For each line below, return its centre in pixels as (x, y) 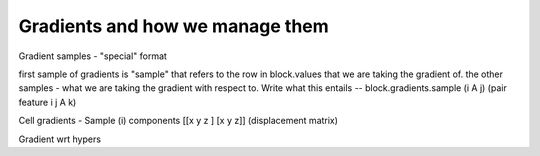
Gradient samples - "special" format (92, 56)
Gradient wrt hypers (60, 139)
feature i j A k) (47, 102)
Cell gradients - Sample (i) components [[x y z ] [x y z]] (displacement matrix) (178, 121)
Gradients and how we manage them (173, 26)
